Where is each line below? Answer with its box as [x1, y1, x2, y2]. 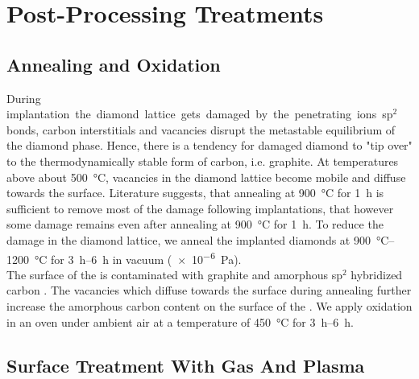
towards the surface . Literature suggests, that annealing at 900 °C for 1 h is [6, 184, 384, 201]
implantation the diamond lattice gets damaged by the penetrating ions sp [6, 105, 393, 122]
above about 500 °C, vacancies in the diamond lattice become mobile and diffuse [6, 168, 406, 185]
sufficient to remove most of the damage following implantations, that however [6, 200, 394, 216]
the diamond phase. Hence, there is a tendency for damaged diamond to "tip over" [6, 137, 413, 154]
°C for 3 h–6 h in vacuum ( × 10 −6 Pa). [34, 248, 242, 267]
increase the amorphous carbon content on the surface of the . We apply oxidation [6, 297, 413, 314]
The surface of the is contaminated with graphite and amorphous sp [6, 266, 342, 282]
